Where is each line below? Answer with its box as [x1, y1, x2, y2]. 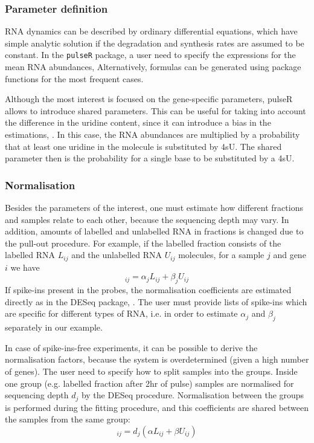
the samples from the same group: [5, 413, 130, 425]
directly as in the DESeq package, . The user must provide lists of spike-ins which [5, 295, 307, 308]
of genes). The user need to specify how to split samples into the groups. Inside [5, 365, 298, 378]
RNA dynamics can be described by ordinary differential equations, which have [5, 25, 298, 37]
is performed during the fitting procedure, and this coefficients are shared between [5, 401, 309, 413]
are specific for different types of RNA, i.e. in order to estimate [5, 307, 238, 320]
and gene [273, 248, 306, 261]
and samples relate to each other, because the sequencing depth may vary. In [5, 213, 289, 225]
